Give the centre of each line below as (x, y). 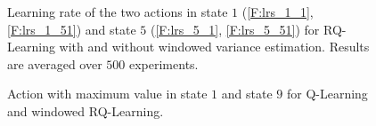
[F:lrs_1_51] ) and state (72, 29)
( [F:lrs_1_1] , (278, 12)
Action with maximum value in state (107, 94)
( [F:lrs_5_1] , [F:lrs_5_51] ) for (235, 29)
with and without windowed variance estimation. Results (214, 47)
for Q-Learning (327, 94)
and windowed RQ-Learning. (86, 110)
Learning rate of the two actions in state (118, 12)
